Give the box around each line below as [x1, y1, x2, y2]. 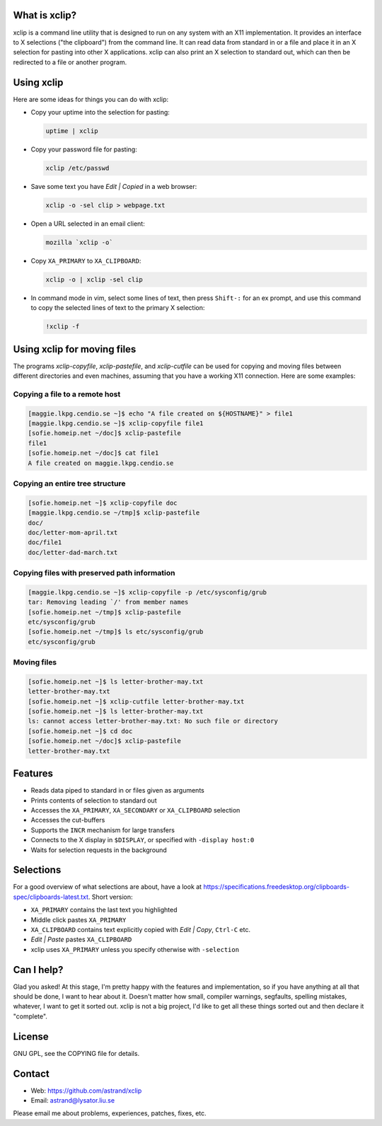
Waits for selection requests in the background [30, 846, 168, 854]
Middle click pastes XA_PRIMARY [30, 915, 127, 924]
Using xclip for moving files [13, 343, 137, 355]
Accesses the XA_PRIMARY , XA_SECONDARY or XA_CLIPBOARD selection [30, 805, 241, 814]
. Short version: [88, 892, 133, 901]
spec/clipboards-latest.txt [13, 892, 88, 901]
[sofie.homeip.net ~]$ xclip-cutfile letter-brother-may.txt [28, 697, 245, 706]
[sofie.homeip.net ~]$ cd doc [28, 727, 133, 735]
